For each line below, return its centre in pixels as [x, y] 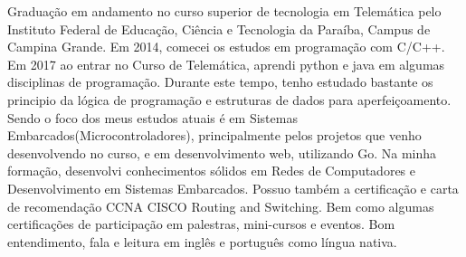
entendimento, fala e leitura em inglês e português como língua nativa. [202, 241]
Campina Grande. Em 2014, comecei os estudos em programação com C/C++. [226, 47]
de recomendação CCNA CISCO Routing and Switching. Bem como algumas [221, 206]
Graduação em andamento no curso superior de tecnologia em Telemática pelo [224, 11]
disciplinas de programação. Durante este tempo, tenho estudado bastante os [220, 82]
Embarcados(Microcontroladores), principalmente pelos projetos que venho [214, 135]
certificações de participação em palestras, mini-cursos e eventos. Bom [201, 224]
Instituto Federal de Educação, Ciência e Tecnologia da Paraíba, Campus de [219, 29]
